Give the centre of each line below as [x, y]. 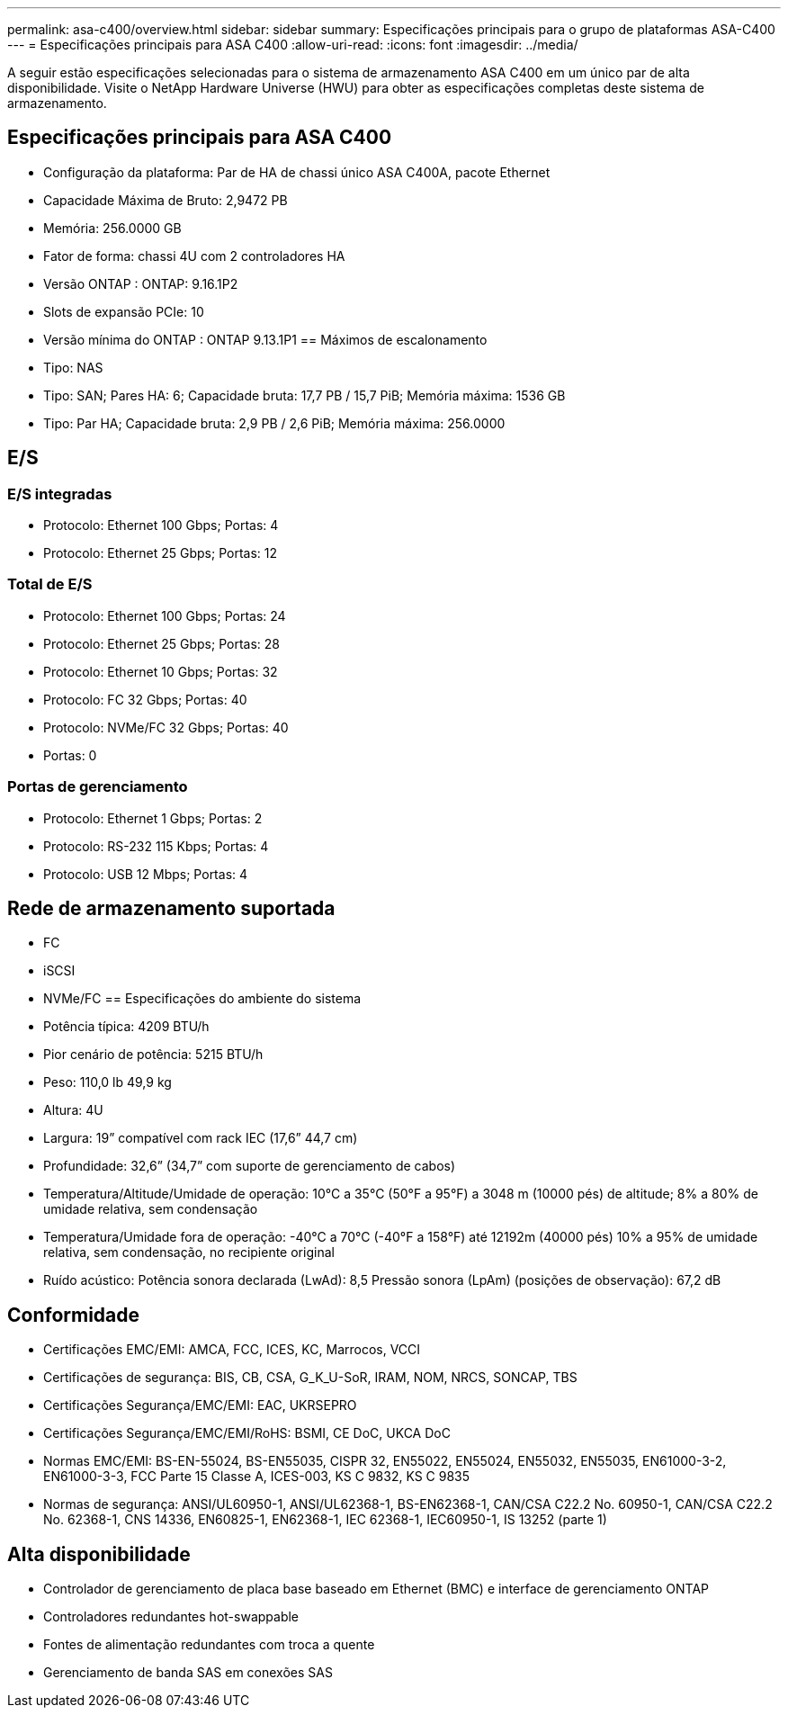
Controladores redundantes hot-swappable [171, 1617]
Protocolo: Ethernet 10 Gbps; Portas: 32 [161, 671]
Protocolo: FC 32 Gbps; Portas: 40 [145, 699]
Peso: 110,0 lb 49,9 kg [107, 1082]
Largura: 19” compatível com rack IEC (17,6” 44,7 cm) [201, 1138]
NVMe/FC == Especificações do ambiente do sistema [202, 999]
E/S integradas [60, 494]
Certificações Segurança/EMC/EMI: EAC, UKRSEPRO [200, 1405]
